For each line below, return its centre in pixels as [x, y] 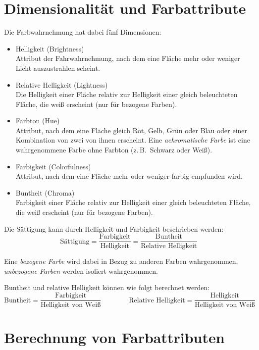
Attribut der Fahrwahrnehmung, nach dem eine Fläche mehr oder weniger [128, 58]
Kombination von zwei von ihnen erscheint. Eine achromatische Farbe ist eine [133, 140]
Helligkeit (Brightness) [50, 48]
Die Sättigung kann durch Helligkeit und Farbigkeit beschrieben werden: [114, 228]
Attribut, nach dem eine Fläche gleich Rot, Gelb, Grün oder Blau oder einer [131, 130]
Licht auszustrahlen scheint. [58, 68]
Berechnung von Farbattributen [114, 337]
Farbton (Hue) [38, 121]
